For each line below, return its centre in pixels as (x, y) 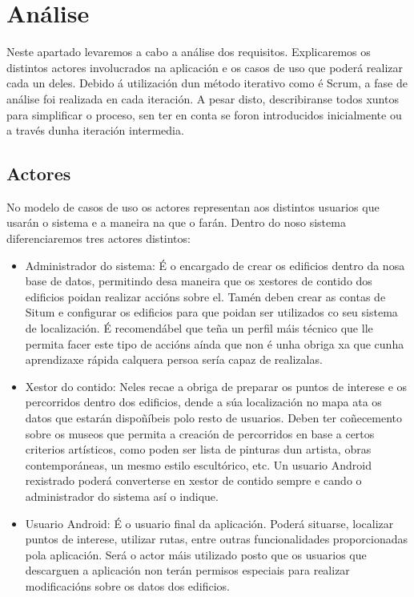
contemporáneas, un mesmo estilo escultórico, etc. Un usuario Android (198, 464)
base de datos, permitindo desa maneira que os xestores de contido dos (199, 281)
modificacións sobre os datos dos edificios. (128, 585)
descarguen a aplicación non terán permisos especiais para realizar (187, 570)
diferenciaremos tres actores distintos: (98, 238)
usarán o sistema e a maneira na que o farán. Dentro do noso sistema (176, 222)
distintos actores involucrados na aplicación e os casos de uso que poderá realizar (205, 67)
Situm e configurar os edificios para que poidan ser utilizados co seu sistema (211, 312)
